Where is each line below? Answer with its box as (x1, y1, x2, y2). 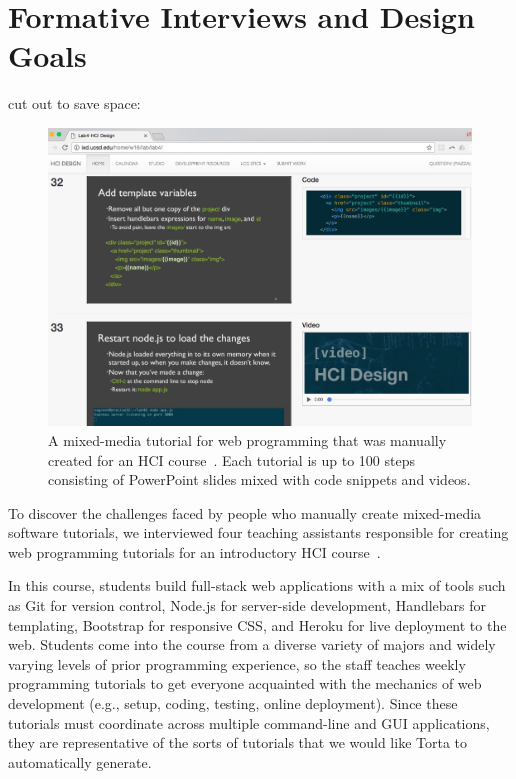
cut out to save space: (8, 93, 141, 114)
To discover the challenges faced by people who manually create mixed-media (8, 502, 482, 523)
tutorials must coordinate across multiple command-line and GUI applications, (8, 712, 490, 733)
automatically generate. (8, 751, 152, 772)
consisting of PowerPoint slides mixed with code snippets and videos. (48, 469, 471, 490)
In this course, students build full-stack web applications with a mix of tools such (8, 575, 506, 596)
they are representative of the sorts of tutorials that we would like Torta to (8, 732, 468, 753)
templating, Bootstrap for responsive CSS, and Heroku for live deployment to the (8, 614, 507, 635)
